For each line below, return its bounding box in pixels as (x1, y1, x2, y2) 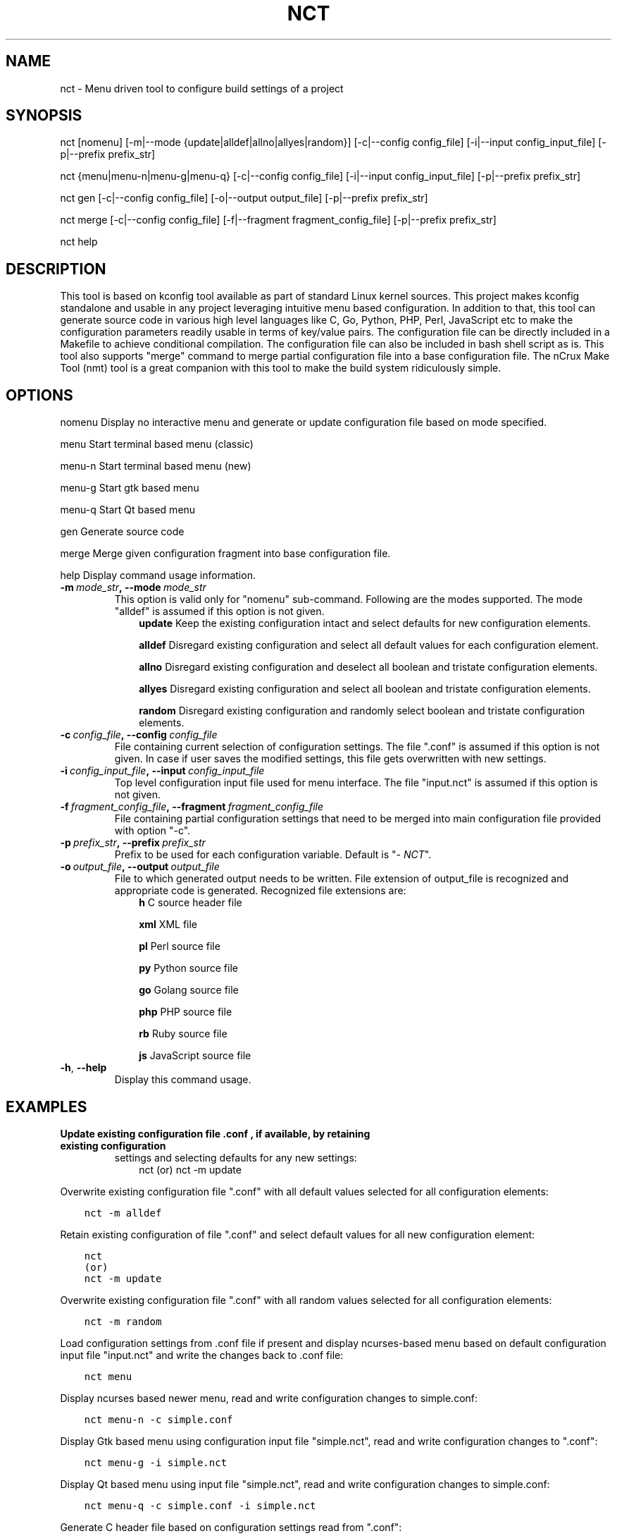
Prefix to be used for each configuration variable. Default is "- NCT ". (114, 848, 432, 861)
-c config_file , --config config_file (60, 729, 218, 741)
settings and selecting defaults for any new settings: (114, 1151, 357, 1164)
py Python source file (139, 962, 238, 975)
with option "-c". (114, 824, 191, 837)
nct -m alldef (84, 1207, 162, 1219)
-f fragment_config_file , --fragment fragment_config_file (60, 800, 323, 813)
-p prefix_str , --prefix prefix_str (60, 836, 206, 849)
